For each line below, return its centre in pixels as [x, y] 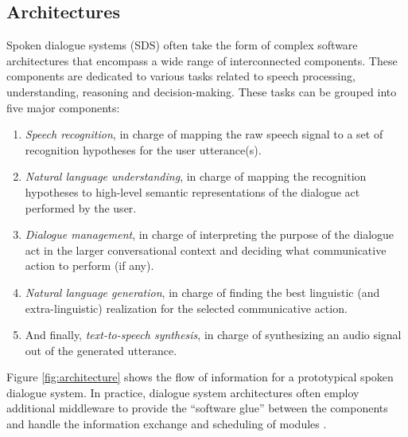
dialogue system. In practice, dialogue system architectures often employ [183, 392]
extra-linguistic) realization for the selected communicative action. [186, 308]
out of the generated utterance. [101, 350]
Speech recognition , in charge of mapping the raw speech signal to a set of [204, 134]
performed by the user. [81, 207]
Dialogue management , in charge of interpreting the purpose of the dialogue [210, 234]
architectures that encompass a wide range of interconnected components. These [202, 60]
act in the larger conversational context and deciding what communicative [206, 250]
